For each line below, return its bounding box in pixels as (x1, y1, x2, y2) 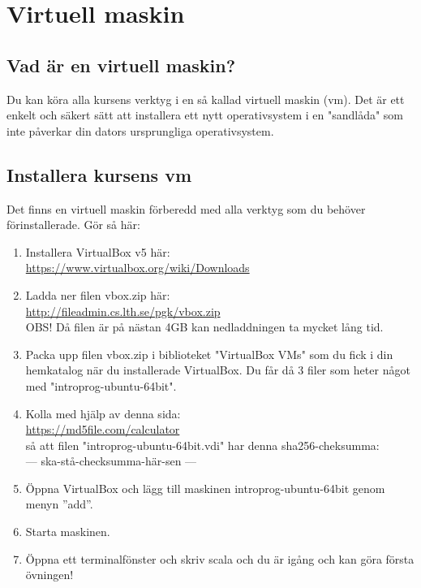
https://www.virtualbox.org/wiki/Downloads (25, 259, 250, 276)
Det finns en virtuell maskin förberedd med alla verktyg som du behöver (6, 200, 366, 217)
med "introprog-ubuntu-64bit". (25, 377, 177, 394)
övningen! (25, 566, 74, 583)
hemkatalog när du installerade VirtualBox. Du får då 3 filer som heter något (25, 361, 410, 378)
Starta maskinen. (25, 523, 110, 540)
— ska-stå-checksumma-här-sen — (25, 452, 197, 469)
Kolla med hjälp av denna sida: (25, 404, 181, 422)
